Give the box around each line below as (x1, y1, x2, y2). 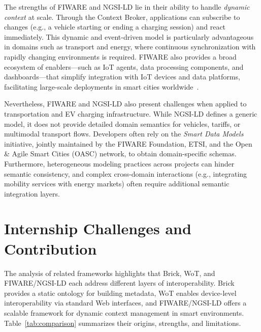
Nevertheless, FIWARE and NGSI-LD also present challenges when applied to (4, 98, 247, 109)
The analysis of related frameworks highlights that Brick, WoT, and (4, 267, 215, 278)
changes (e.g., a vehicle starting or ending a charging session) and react (4, 21, 226, 32)
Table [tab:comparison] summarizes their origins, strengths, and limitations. (4, 317, 241, 328)
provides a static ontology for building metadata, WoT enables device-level (4, 287, 237, 298)
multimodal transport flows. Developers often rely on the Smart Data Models (4, 128, 244, 139)
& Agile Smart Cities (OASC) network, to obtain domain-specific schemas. (4, 148, 237, 159)
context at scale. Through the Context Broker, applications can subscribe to (4, 11, 240, 22)
